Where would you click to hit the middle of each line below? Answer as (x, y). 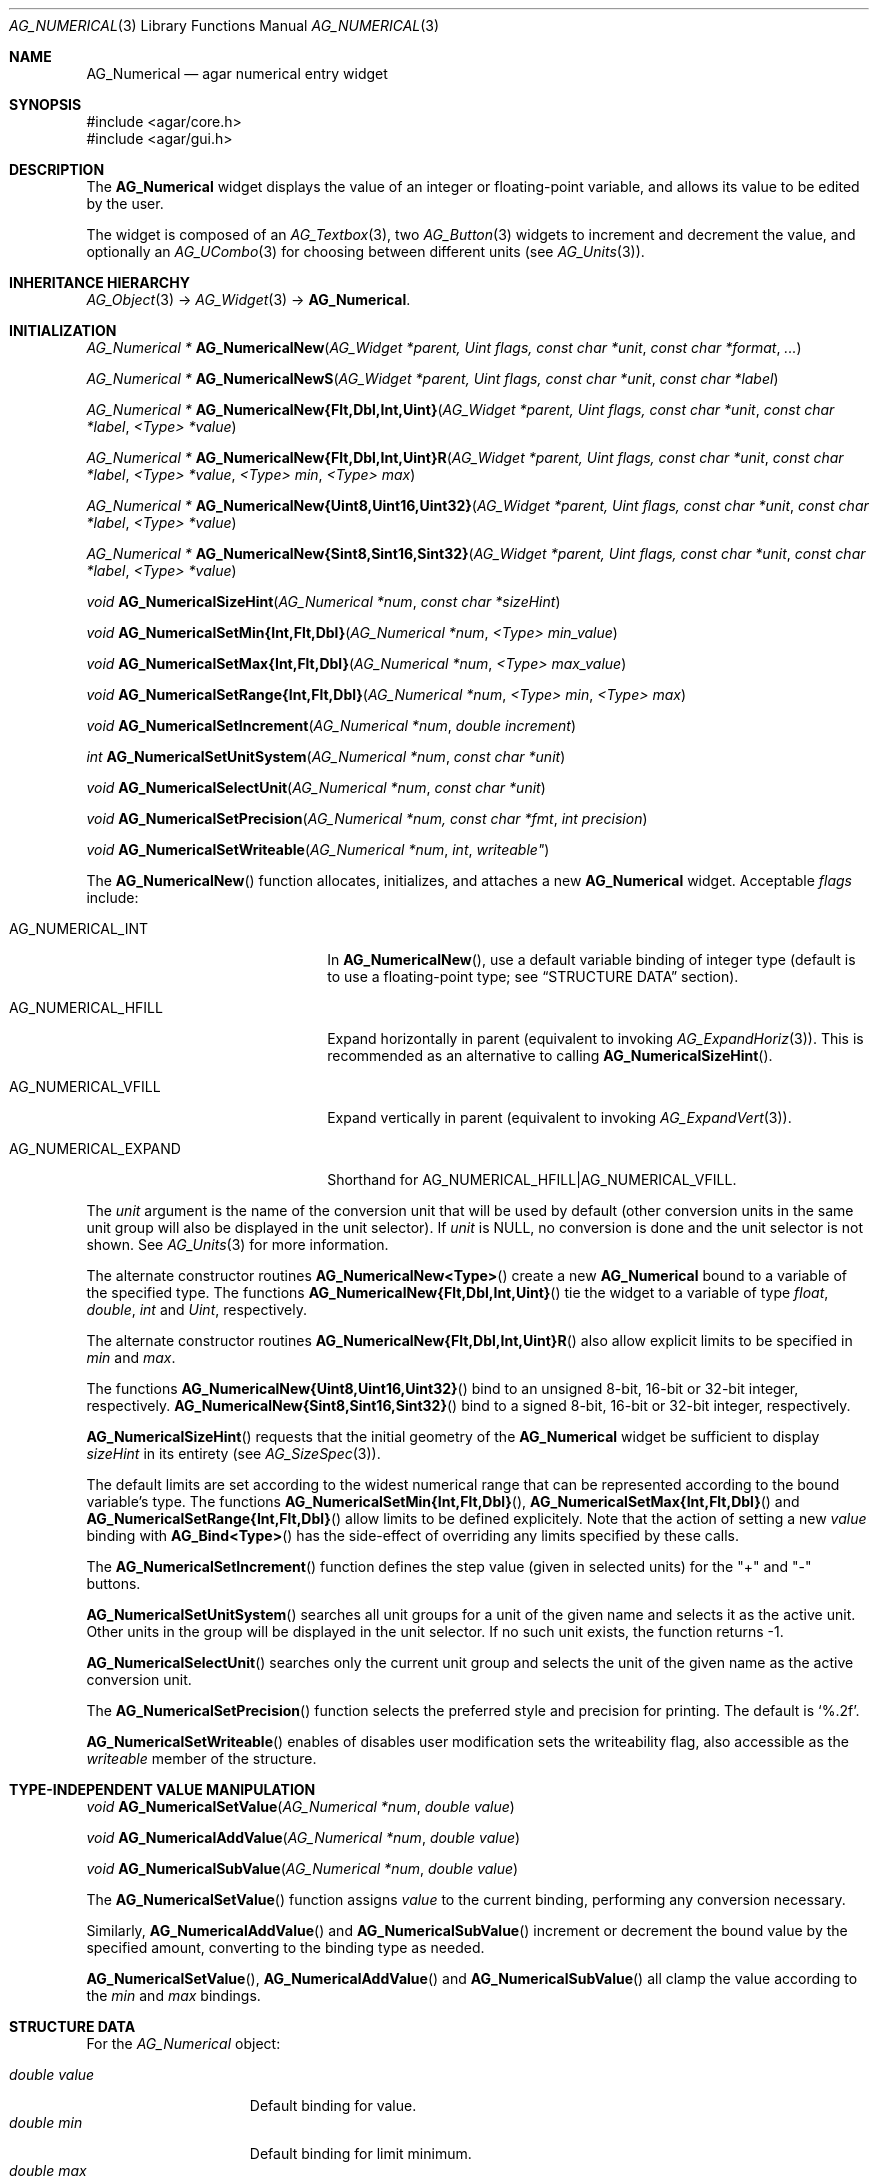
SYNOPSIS (45, 104)
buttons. (113, 1583)
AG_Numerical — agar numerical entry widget (237, 73)
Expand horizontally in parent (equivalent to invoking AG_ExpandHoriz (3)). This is (595, 1038)
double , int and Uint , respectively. (196, 1309)
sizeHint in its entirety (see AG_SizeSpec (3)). (233, 1453)
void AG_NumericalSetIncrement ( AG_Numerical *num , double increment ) (331, 725)
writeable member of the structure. (201, 1758)
